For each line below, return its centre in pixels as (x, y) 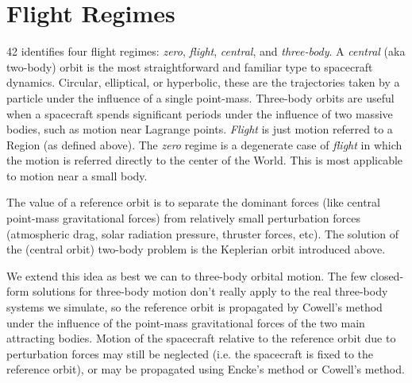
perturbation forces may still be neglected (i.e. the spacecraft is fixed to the (190, 353)
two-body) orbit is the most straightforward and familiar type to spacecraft (190, 66)
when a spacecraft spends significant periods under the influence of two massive (200, 113)
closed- (387, 275)
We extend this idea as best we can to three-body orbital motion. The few (187, 275)
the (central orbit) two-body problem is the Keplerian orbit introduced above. (196, 249)
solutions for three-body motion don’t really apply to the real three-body (210, 291)
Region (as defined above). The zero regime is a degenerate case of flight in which (204, 144)
